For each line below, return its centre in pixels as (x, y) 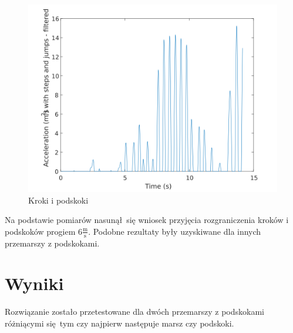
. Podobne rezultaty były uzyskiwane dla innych (175, 231)
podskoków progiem (40, 231)
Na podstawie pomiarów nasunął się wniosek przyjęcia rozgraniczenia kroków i (147, 220)
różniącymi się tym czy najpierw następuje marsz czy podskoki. (119, 323)
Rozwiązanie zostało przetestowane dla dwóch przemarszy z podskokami (134, 312)
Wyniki (34, 283)
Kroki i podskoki (58, 200)
